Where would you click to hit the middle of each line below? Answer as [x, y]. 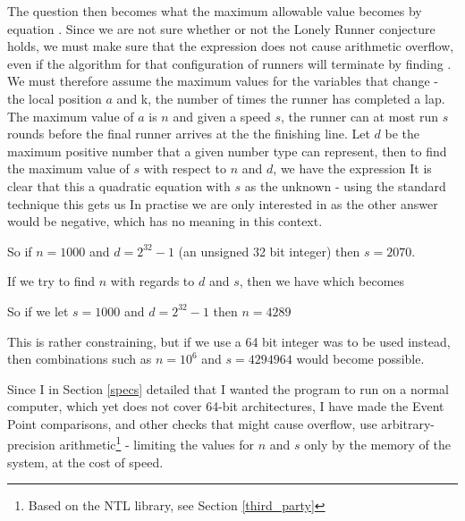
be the [402, 134]
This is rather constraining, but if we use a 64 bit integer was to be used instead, [229, 341]
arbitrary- [408, 423]
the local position [55, 98]
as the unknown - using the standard [345, 185]
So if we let [38, 311]
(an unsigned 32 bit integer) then [269, 251]
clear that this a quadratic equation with [119, 185]
